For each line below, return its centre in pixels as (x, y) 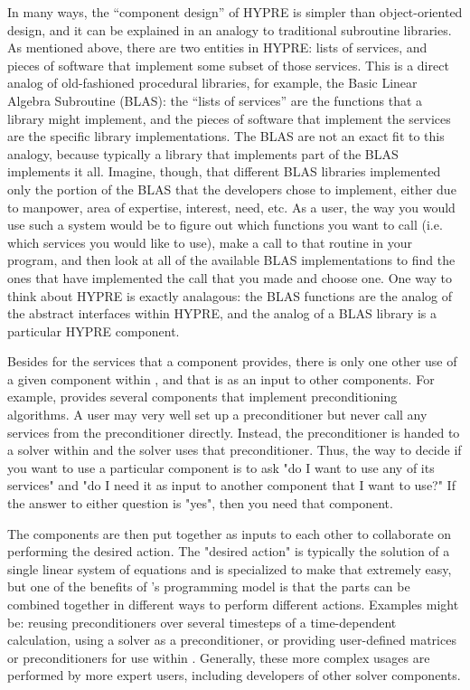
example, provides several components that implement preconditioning (202, 397)
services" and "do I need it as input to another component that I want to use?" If (231, 485)
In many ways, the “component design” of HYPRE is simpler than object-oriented (235, 12)
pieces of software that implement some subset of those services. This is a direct (228, 65)
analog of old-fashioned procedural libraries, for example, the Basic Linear (212, 83)
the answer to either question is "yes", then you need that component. (200, 503)
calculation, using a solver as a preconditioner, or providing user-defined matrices (232, 640)
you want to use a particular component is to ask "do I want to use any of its (221, 467)
